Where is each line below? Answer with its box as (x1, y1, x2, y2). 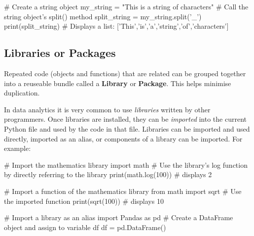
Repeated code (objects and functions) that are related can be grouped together (4, 68, 246, 78)
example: (4, 143, 31, 153)
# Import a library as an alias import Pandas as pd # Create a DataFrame (4, 212, 233, 223)
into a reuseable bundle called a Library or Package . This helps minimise (4, 78, 231, 88)
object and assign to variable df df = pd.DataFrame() (4, 222, 166, 232)
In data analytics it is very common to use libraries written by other (4, 104, 211, 114)
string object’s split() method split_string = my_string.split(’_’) (4, 11, 202, 21)
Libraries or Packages (4, 45, 116, 60)
